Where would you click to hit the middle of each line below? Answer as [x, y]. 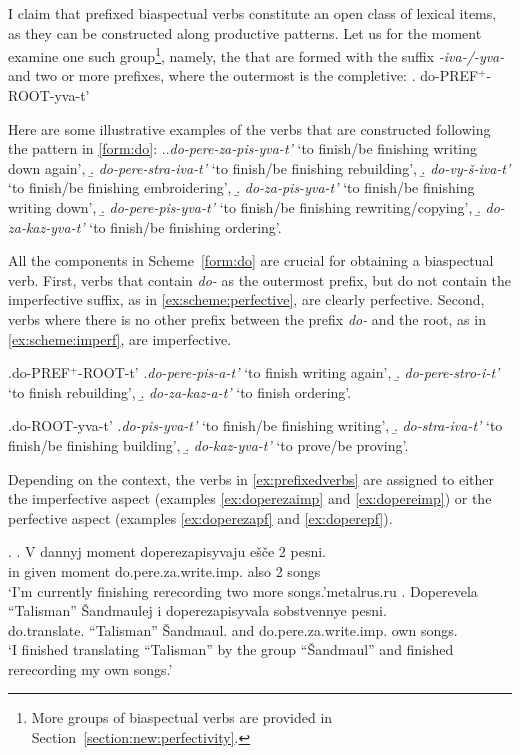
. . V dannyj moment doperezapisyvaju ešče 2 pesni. [167, 551]
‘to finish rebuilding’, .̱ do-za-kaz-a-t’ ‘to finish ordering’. [180, 391]
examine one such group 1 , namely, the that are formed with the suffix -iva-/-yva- [256, 54]
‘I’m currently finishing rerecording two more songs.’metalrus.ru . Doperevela [243, 590]
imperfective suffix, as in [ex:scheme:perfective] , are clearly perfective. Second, [246, 299]
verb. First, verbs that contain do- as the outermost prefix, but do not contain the [260, 279]
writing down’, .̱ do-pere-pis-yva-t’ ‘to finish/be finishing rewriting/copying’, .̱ [244, 207]
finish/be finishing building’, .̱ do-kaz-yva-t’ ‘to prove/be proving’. [208, 444]
